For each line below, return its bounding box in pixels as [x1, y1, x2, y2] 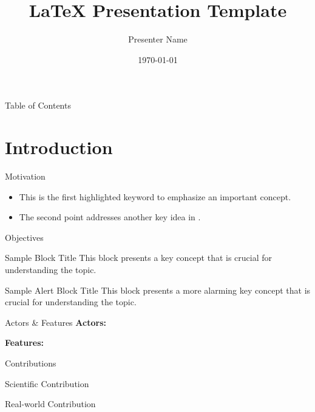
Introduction [5, 135, 113, 160]
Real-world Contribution [5, 397, 96, 410]
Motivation [5, 170, 46, 183]
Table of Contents [5, 99, 71, 112]
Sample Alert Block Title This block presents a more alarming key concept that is [5, 283, 311, 296]
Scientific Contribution [5, 377, 89, 390]
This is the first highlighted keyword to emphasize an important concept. [19, 190, 291, 203]
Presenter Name [128, 33, 188, 46]
